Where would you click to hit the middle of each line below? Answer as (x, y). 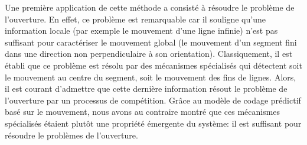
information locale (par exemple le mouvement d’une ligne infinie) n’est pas (141, 30)
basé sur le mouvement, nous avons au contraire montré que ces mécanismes (143, 112)
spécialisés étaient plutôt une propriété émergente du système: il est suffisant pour (153, 123)
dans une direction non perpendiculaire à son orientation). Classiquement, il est (149, 54)
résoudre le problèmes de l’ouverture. (71, 135)
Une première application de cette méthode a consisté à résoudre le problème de (150, 7)
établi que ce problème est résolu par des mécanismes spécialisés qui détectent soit (153, 65)
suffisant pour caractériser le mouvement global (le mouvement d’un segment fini (151, 42)
